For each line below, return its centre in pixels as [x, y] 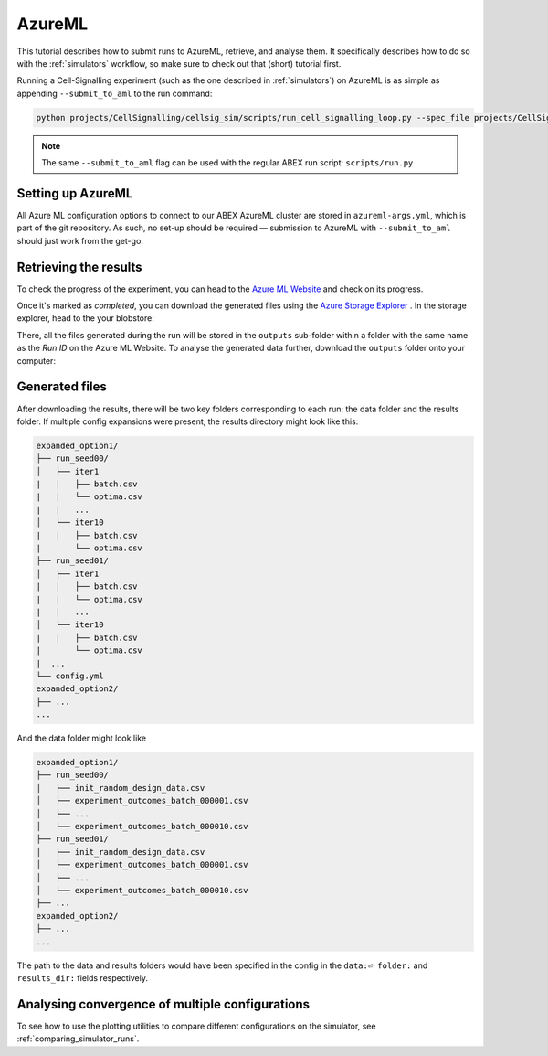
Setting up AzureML [75, 193]
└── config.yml [70, 676]
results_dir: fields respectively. [82, 977]
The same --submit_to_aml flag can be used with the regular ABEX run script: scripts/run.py [227, 163]
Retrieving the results [79, 267]
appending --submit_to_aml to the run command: [115, 93]
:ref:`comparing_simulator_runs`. [78, 1039]
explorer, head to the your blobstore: [85, 318]
